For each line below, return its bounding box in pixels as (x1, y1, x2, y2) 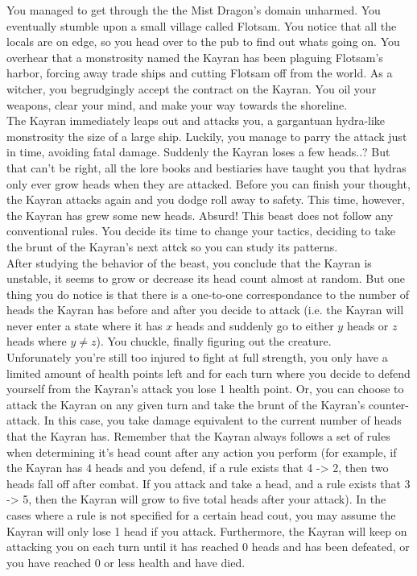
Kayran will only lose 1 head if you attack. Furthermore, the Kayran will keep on (6, 522, 407, 539)
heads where (6, 333, 67, 350)
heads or (346, 317, 389, 334)
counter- (368, 396, 410, 412)
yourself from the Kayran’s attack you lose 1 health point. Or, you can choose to (6, 380, 404, 397)
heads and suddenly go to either (175, 317, 334, 334)
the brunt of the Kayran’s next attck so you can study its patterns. (6, 238, 338, 255)
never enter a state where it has (6, 317, 163, 334)
